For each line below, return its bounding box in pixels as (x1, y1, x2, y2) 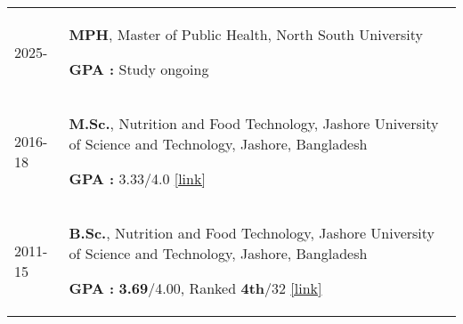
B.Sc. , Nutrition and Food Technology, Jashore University (69, 223, 435, 243)
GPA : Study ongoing (69, 59, 209, 79)
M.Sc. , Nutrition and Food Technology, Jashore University (69, 113, 439, 134)
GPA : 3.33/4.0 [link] (69, 168, 206, 189)
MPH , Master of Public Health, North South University (69, 24, 423, 45)
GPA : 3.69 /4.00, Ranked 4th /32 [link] (69, 278, 322, 298)
